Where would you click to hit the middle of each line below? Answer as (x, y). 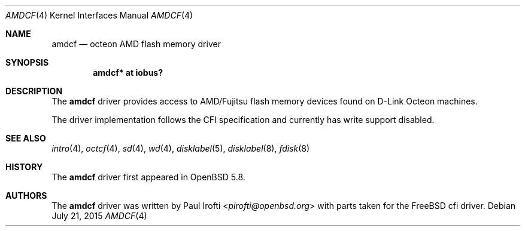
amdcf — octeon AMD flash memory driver (136, 44)
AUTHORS (26, 195)
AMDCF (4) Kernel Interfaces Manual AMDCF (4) (99, 15)
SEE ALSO (26, 138)
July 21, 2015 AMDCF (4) (99, 216)
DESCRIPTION (34, 91)
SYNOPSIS (27, 62)
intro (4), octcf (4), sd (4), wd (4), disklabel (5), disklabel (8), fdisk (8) (181, 148)
